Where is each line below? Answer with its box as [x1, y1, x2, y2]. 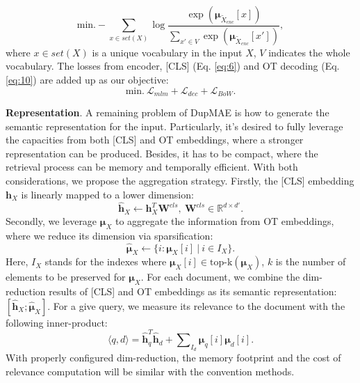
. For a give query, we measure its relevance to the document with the [47, 298, 345, 313]
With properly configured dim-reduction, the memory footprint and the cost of [6, 350, 341, 365]
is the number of [275, 254, 346, 269]
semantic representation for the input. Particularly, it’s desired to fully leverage [6, 118, 343, 133]
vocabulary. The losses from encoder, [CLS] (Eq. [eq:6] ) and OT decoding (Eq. [6, 58, 340, 73]
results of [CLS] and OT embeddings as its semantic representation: [49, 284, 337, 299]
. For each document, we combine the [140, 269, 300, 284]
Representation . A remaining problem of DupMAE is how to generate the [6, 105, 329, 120]
